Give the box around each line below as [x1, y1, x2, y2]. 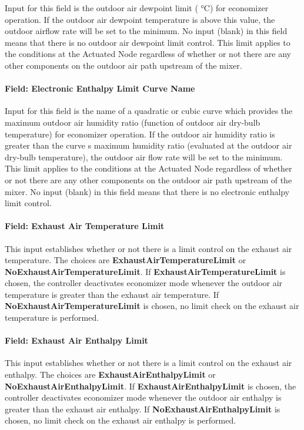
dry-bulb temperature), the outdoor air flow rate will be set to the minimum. [5, 150, 283, 163]
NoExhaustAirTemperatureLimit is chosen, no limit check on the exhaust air [5, 300, 299, 312]
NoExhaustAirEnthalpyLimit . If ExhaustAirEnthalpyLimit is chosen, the [5, 379, 296, 392]
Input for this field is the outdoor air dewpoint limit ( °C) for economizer [5, 2, 269, 14]
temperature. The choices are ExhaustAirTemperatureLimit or [5, 254, 246, 266]
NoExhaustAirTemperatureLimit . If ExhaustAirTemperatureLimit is [5, 265, 286, 277]
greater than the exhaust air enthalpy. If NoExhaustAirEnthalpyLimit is [5, 402, 280, 415]
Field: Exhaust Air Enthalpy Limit [5, 334, 148, 347]
